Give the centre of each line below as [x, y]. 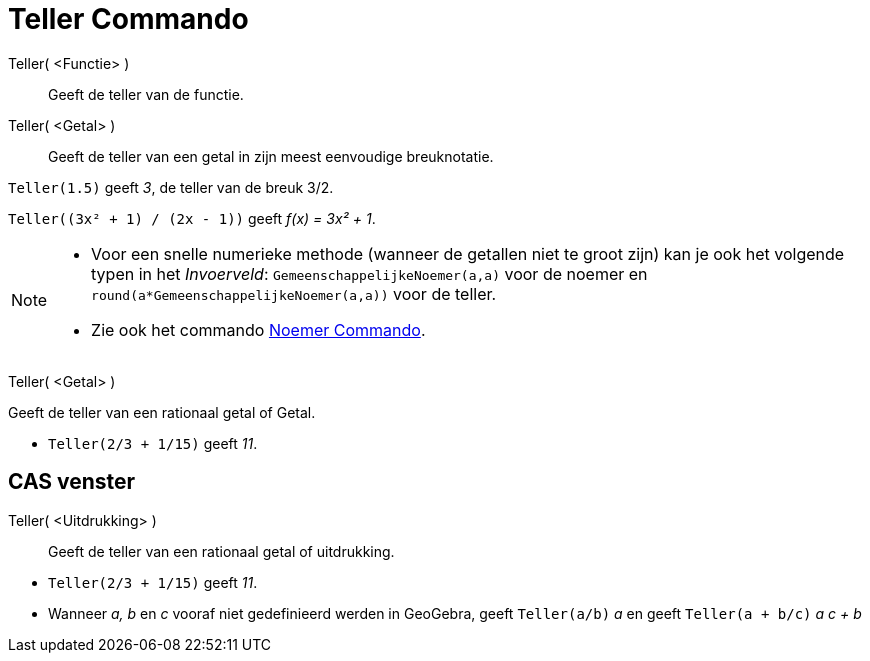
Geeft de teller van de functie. [146, 94]
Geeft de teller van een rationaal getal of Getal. [162, 412]
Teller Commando [128, 19]
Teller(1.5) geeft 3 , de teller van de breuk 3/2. [171, 187]
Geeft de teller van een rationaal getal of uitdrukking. [221, 551]
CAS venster [72, 482]
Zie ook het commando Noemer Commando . [258, 329]
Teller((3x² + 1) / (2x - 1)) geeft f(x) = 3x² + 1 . [192, 218]
